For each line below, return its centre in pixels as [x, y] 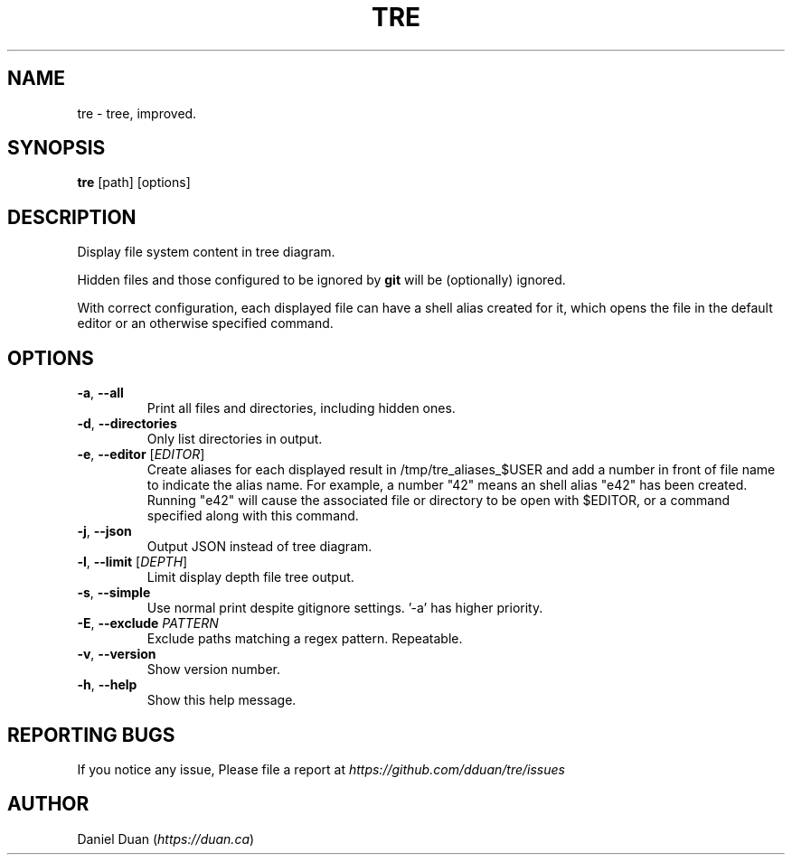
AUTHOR [48, 804]
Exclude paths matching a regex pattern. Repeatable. [305, 639]
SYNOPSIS [57, 148]
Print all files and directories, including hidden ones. [301, 408]
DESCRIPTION [72, 217]
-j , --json [104, 531]
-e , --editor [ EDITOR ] [141, 454]
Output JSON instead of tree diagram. [259, 547]
